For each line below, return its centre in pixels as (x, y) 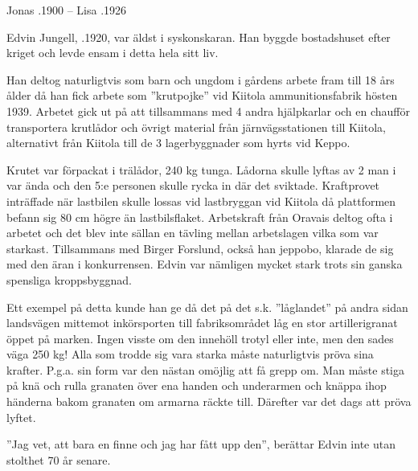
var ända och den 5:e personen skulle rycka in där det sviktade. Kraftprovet (193, 185)
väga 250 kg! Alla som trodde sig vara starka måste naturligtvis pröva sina (190, 354)
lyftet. (21, 417)
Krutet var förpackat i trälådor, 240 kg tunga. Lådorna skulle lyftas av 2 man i (201, 169)
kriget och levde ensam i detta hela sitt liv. (113, 53)
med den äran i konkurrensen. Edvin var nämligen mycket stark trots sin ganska (205, 264)
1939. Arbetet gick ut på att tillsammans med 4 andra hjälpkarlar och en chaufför (209, 111)
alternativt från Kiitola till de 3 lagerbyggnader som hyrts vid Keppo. (178, 143)
